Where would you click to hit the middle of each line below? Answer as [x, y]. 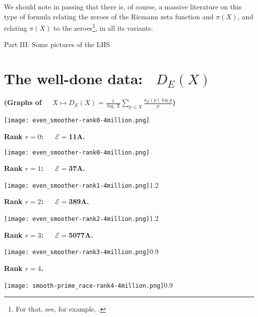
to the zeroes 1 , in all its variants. [103, 27]
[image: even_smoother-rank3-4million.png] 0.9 [81, 251]
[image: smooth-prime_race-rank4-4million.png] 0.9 [89, 285]
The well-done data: [73, 79]
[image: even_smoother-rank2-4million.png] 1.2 [81, 218]
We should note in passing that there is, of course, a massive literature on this [123, 6]
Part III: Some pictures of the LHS [57, 44]
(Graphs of [23, 102]
